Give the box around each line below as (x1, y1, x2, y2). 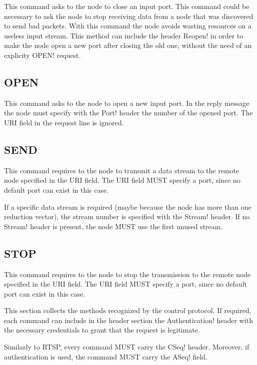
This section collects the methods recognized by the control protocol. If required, (4, 305, 251, 316)
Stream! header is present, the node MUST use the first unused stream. (4, 221, 223, 231)
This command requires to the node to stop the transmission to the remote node (4, 269, 251, 279)
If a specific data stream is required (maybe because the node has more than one (4, 201, 251, 212)
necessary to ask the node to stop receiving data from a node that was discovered (4, 10, 253, 21)
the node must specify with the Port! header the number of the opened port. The (4, 107, 253, 118)
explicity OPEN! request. (4, 49, 81, 60)
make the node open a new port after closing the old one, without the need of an (4, 40, 252, 50)
